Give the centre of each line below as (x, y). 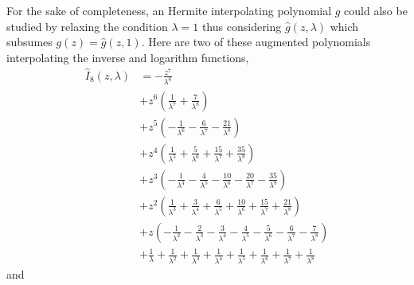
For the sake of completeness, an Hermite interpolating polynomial (169, 10)
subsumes (29, 42)
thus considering (242, 26)
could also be (376, 10)
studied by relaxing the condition (87, 26)
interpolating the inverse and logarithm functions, (128, 57)
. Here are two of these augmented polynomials (256, 42)
